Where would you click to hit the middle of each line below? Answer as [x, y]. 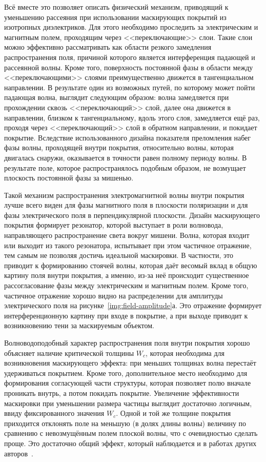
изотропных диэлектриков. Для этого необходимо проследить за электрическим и [131, 27]
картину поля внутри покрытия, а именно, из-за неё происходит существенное [127, 275]
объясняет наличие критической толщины [69, 353]
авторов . [19, 453]
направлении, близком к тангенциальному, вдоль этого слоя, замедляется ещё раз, [132, 117]
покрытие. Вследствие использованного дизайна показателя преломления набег [128, 137]
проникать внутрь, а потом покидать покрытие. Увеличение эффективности [122, 393]
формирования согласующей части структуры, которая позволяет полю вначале [128, 383]
